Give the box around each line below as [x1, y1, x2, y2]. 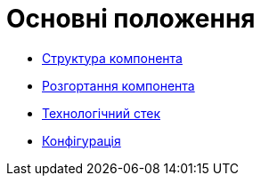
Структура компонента [42, 50, 183, 66]
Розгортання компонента [42, 77, 195, 93]
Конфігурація [42, 132, 121, 148]
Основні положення [6, 4, 256, 34]
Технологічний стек [42, 105, 160, 121]
